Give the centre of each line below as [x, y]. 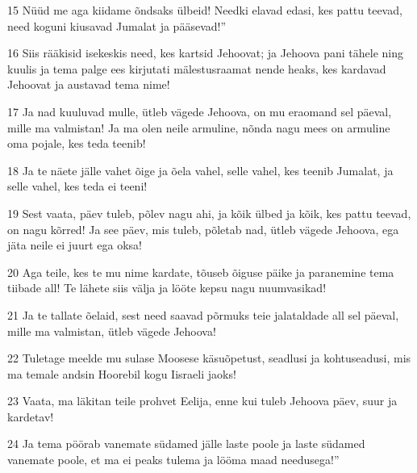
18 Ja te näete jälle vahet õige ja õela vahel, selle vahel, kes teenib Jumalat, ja [200, 170]
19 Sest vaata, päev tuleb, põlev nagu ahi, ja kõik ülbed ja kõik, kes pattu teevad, [209, 213]
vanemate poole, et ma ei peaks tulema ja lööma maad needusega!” [173, 460]
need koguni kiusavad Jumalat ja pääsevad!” [117, 25]
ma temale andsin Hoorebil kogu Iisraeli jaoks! [122, 373]
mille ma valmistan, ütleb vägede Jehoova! [112, 331]
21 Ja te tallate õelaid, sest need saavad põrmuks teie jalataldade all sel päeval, [203, 314]
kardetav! [31, 416]
